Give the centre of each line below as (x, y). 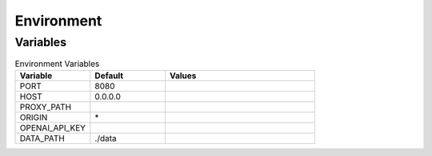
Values (183, 76)
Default (109, 76)
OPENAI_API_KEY (53, 127)
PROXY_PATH (46, 107)
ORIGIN (34, 117)
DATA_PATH (42, 138)
